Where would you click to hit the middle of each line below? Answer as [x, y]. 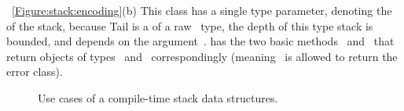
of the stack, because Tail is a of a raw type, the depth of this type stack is [190, 25]
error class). [35, 72]
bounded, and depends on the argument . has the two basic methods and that [200, 41]
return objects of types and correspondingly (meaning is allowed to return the [202, 56]
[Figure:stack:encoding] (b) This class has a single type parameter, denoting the [202, 10]
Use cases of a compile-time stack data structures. [158, 97]
